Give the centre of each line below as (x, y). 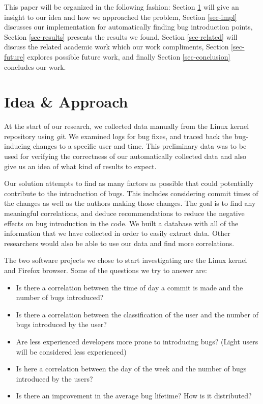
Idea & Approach (66, 102)
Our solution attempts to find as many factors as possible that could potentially (129, 183)
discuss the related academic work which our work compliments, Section (116, 47)
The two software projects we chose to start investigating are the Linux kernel (126, 260)
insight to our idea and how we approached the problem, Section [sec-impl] (121, 17)
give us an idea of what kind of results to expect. (80, 166)
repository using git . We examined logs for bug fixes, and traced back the (118, 136)
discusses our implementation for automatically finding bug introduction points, (128, 27)
